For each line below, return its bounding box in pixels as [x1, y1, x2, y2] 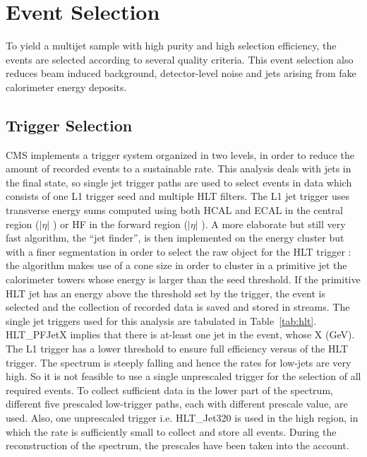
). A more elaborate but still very [201, 216, 346, 231]
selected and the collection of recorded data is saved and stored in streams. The [6, 299, 350, 314]
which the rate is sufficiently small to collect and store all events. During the [6, 424, 337, 439]
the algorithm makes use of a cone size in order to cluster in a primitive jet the [6, 258, 347, 273]
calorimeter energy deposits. [6, 79, 127, 94]
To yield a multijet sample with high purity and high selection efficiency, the [6, 38, 337, 53]
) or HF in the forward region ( [52, 216, 188, 231]
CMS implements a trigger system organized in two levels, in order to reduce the [6, 147, 354, 162]
